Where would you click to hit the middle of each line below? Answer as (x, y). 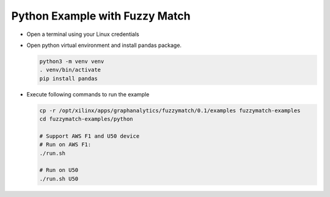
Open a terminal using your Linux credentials (83, 34)
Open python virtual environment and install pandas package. (104, 45)
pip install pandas (68, 78)
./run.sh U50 (59, 179)
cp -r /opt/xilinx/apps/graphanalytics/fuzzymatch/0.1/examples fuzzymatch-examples (170, 110)
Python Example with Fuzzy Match (101, 16)
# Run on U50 (59, 170)
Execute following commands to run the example (88, 94)
